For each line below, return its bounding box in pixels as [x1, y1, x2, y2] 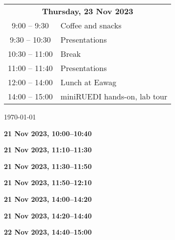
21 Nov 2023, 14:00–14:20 [4, 193, 92, 204]
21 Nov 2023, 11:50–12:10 [4, 177, 92, 188]
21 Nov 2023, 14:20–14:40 [4, 210, 92, 220]
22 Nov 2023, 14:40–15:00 [4, 227, 92, 237]
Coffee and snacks [60, 20, 122, 31]
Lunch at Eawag [60, 76, 117, 88]
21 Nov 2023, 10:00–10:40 [4, 128, 92, 138]
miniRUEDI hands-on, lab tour [60, 91, 168, 102]
